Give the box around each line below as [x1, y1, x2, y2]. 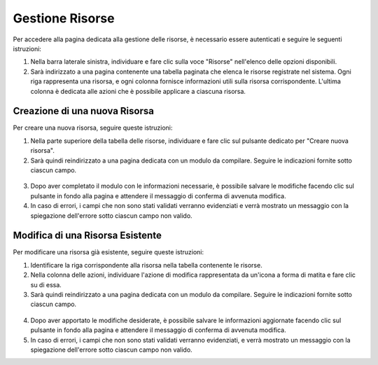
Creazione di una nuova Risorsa [13, 105, 154, 117]
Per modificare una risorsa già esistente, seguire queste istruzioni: [13, 248, 204, 256]
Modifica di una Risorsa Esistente [13, 230, 162, 242]
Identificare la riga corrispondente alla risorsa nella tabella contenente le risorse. [30, 261, 262, 269]
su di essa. [30, 280, 62, 289]
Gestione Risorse [13, 11, 115, 26]
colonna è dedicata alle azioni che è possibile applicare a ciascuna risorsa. [30, 87, 246, 95]
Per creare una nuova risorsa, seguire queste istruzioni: [13, 123, 173, 132]
